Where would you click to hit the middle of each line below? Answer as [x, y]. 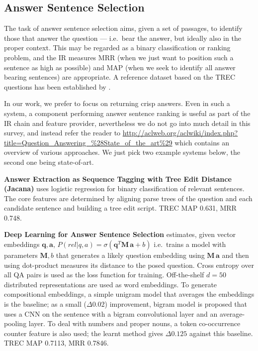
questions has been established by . [57, 86]
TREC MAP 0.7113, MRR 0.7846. [56, 343]
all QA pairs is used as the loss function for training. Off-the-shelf [104, 275]
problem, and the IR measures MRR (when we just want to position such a [119, 57]
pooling [15, 323]
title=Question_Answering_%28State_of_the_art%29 [88, 142]
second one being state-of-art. [49, 162]
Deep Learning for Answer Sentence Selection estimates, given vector [120, 234]
